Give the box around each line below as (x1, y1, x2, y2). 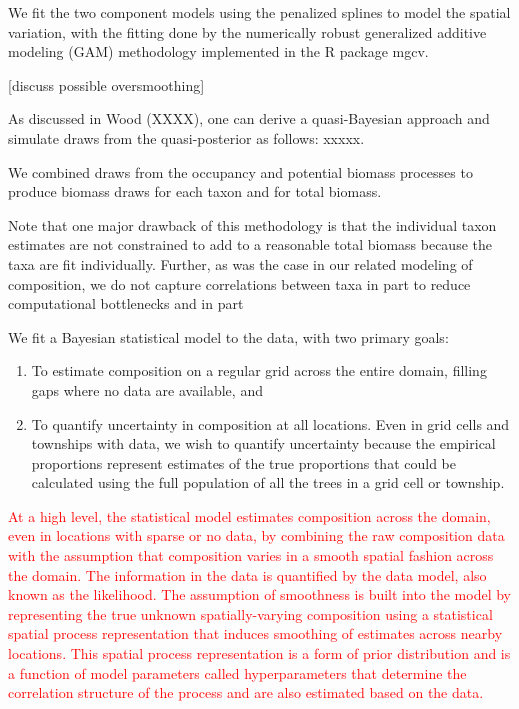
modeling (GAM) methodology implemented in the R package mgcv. (8, 41, 429, 62)
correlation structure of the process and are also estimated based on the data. (8, 682, 484, 703)
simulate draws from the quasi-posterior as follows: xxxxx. (8, 127, 365, 148)
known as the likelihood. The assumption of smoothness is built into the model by (8, 584, 511, 605)
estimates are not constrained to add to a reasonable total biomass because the (8, 234, 492, 255)
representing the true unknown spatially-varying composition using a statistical (8, 603, 493, 624)
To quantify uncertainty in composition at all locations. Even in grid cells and (31, 413, 510, 434)
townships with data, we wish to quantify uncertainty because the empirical (31, 433, 496, 454)
